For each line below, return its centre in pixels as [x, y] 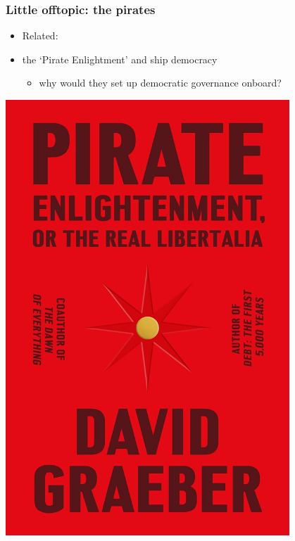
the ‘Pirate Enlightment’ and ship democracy [120, 59]
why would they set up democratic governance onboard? [160, 83]
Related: [40, 36]
